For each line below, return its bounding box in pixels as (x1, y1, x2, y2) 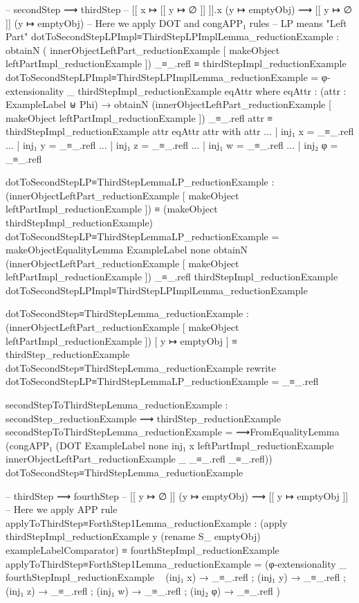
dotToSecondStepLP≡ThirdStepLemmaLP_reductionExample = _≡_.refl (6, 374, 319, 388)
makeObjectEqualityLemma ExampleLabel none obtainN (6, 242, 248, 257)
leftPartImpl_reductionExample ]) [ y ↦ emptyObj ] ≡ (6, 333, 238, 348)
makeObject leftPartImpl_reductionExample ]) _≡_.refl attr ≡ (6, 110, 273, 125)
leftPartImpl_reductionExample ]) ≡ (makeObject (6, 201, 218, 216)
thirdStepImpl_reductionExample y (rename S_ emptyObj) (6, 529, 261, 543)
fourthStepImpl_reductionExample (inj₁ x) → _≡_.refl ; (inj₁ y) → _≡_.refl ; (6, 570, 346, 584)
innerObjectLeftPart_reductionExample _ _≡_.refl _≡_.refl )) (6, 451, 273, 466)
